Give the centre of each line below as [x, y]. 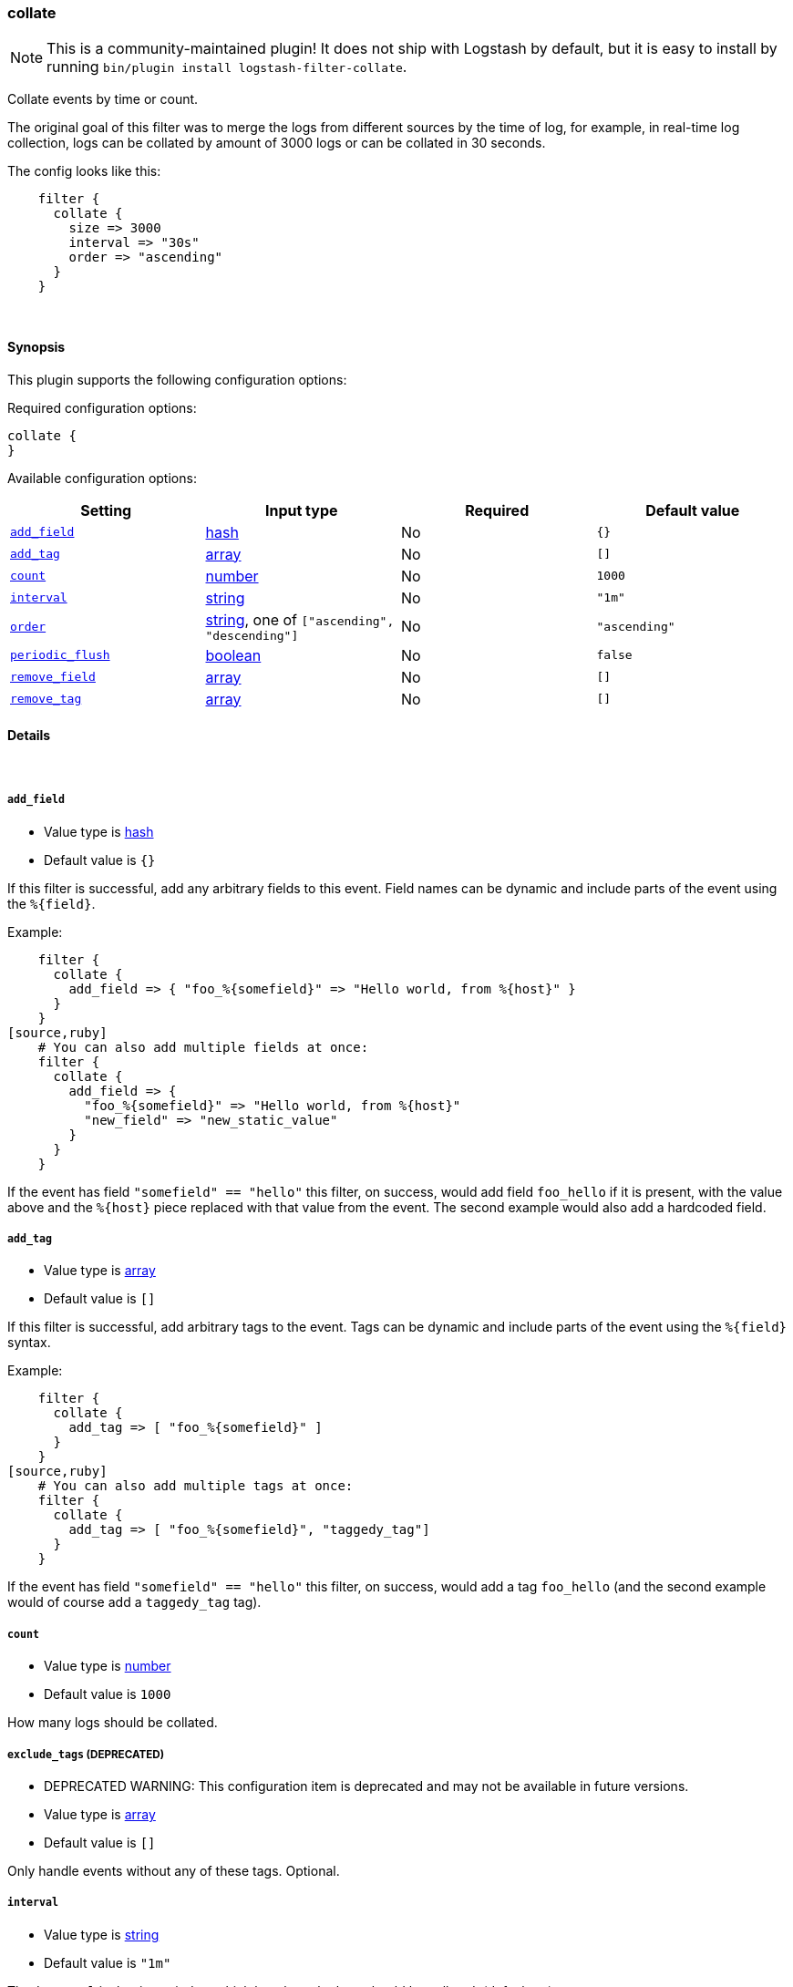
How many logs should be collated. [113, 1723]
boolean [233, 655]
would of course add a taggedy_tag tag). [134, 1602]
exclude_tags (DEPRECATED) [86, 1754]
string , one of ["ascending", [300, 619]
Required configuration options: [102, 407]
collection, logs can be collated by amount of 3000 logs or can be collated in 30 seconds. [277, 143]
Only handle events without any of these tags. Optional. [174, 1870]
